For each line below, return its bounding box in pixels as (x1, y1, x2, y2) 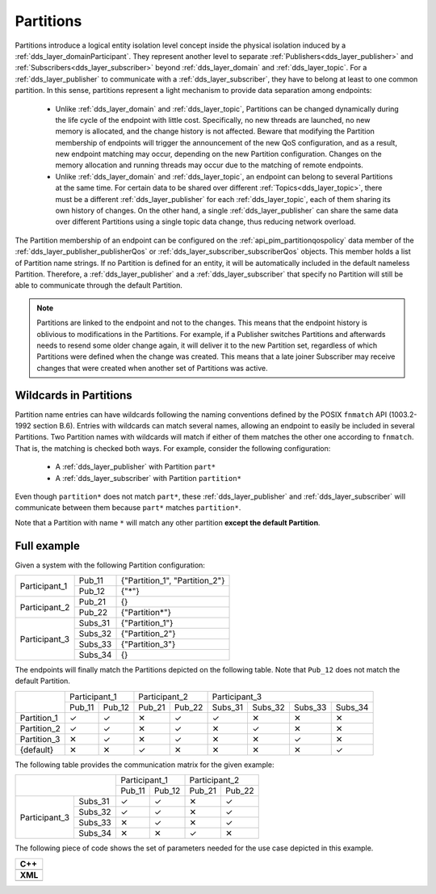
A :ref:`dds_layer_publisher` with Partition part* (55, 462, 216, 472)
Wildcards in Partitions (15, 388, 132, 402)
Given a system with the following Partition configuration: (15, 560, 206, 570)
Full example (15, 538, 81, 553)
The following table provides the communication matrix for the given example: (15, 760, 275, 770)
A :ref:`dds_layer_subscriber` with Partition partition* (55, 473, 242, 483)
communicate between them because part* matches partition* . (15, 503, 241, 512)
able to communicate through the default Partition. (15, 280, 183, 290)
